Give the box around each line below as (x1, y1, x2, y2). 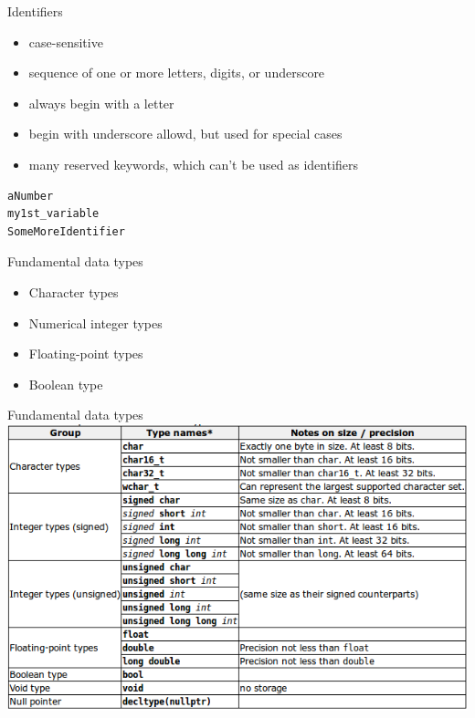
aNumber (7, 189, 54, 203)
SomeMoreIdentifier (7, 224, 125, 238)
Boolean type (28, 374, 103, 393)
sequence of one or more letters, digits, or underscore (28, 63, 325, 82)
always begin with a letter (28, 93, 174, 112)
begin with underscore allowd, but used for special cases (28, 124, 343, 143)
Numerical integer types (28, 313, 163, 332)
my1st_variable (7, 207, 100, 221)
